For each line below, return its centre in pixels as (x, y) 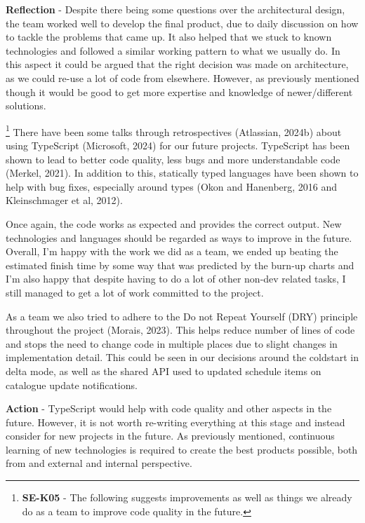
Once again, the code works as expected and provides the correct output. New (174, 223)
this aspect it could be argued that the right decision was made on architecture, (177, 64)
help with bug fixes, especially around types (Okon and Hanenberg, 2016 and (172, 186)
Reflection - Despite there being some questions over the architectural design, (175, 9)
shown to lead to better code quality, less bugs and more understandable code (173, 159)
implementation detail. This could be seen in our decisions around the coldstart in (182, 357)
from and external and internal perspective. (99, 463)
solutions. (26, 106)
